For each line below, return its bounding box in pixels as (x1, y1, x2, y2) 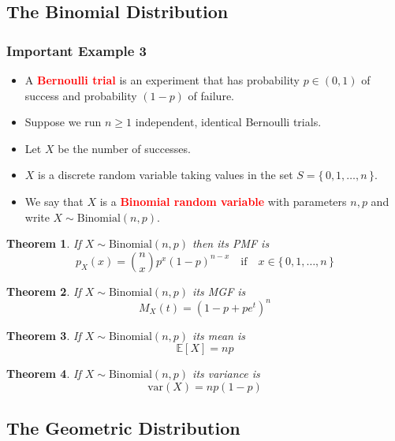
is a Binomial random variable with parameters (99, 192, 347, 209)
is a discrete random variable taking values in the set (38, 166, 293, 183)
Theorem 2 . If (6, 282, 81, 299)
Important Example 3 (6, 40, 147, 60)
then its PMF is (192, 235, 270, 252)
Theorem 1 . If (6, 235, 81, 252)
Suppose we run (24, 114, 102, 130)
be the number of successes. (58, 140, 191, 156)
